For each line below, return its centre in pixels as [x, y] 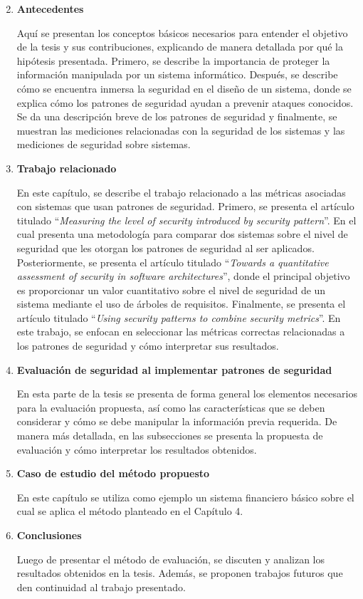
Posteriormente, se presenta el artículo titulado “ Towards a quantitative [173, 262]
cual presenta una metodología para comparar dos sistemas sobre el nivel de [182, 234]
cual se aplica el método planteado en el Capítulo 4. [130, 511]
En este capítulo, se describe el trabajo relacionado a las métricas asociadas [181, 192]
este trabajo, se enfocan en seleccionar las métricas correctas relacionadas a [181, 332]
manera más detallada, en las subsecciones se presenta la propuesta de [170, 436]
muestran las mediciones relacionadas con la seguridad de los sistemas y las [181, 130]
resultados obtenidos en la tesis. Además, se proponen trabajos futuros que [180, 573]
